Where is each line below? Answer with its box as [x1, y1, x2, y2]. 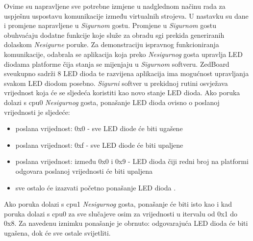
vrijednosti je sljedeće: [4, 107, 70, 117]
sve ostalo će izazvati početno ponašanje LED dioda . [15, 182, 176, 192]
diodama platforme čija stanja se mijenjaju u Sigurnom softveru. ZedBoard [4, 58, 229, 69]
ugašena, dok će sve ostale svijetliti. [4, 227, 111, 238]
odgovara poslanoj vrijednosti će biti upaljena [15, 165, 152, 176]
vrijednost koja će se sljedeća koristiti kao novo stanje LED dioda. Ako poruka [4, 87, 240, 98]
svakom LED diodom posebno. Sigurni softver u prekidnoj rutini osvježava [4, 78, 228, 88]
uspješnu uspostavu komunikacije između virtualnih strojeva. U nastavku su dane [4, 10, 249, 21]
